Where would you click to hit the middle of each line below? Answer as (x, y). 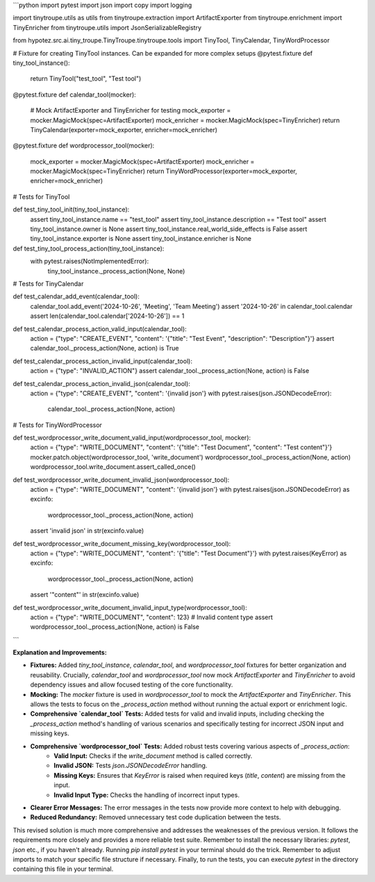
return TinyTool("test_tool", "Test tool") (86, 79)
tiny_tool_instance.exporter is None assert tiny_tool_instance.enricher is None (141, 239)
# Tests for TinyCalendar (48, 283)
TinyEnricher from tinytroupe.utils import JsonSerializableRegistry (107, 27)
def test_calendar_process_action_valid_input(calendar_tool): (100, 329)
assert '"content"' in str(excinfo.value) (85, 595)
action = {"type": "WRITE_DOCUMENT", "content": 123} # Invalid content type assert (152, 617)
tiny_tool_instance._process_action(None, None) (116, 271)
